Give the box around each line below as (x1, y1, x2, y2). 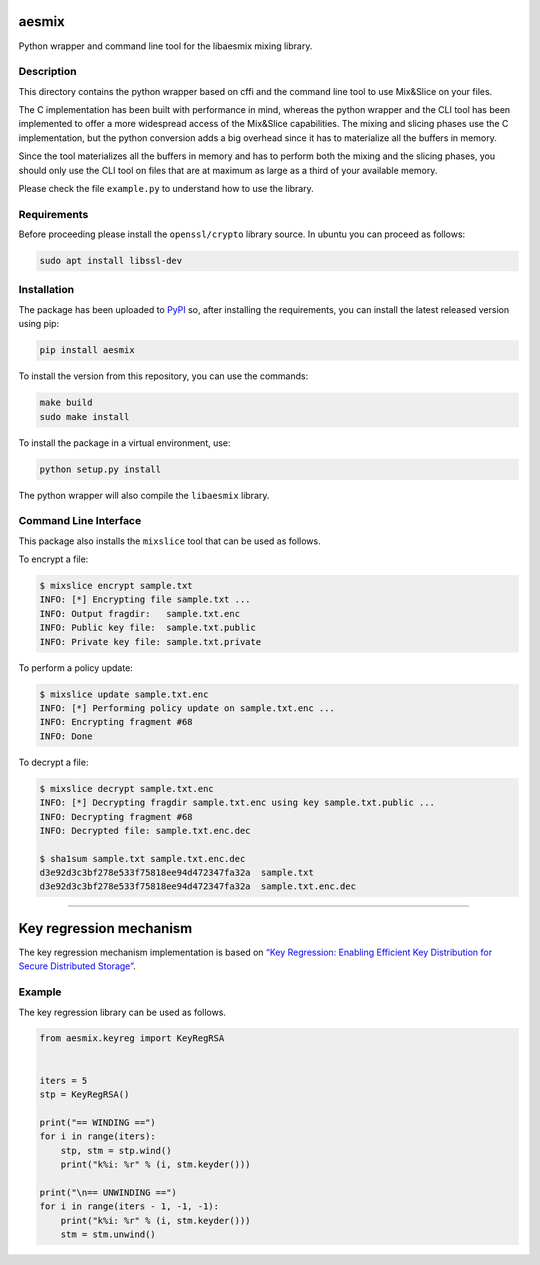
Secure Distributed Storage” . (18, 960, 136, 972)
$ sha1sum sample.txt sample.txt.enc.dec (39, 853, 246, 864)
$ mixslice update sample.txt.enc (39, 688, 209, 700)
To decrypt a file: (18, 756, 89, 768)
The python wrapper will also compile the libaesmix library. (18, 489, 270, 501)
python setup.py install (39, 463, 162, 475)
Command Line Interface (18, 514, 142, 528)
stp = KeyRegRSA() (39, 1089, 130, 1100)
